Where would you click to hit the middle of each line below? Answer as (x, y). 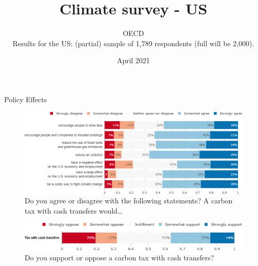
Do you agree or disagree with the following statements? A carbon (129, 201)
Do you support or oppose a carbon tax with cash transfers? (120, 257)
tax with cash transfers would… (74, 210)
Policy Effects (26, 99)
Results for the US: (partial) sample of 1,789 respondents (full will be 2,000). (133, 43)
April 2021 (133, 60)
